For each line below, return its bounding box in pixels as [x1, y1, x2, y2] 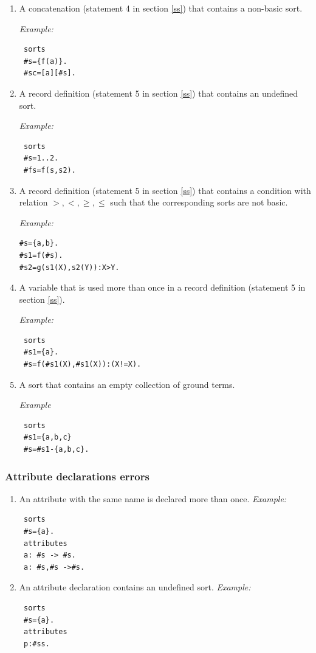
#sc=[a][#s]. [23, 69, 76, 78]
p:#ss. [23, 639, 50, 648]
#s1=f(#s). [19, 250, 63, 260]
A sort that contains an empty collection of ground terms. [19, 378, 235, 390]
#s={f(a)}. [23, 57, 67, 66]
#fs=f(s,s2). [23, 165, 76, 174]
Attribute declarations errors [5, 468, 149, 483]
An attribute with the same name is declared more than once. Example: [19, 492, 287, 505]
